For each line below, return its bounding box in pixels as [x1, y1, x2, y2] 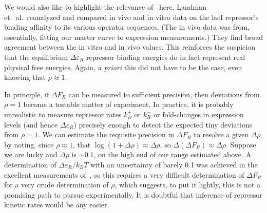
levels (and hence [4, 119, 58, 130]
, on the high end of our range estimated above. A [93, 149, 252, 160]
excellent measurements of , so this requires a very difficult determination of [4, 169, 244, 180]
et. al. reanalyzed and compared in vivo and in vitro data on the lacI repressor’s [4, 11, 259, 22]
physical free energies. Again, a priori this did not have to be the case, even [4, 61, 242, 72]
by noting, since [4, 139, 54, 150]
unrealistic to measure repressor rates [4, 109, 122, 119]
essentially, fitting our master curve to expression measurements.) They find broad [4, 31, 263, 42]
